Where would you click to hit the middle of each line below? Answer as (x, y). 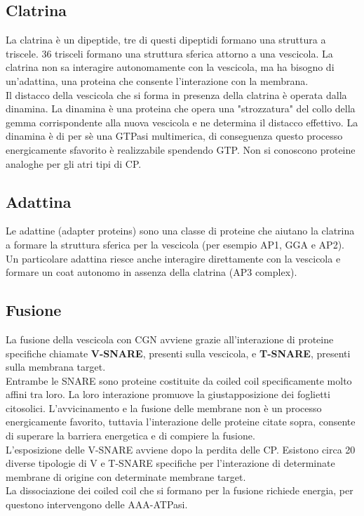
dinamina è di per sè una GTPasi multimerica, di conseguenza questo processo (174, 136)
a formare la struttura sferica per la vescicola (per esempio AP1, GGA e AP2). (175, 244)
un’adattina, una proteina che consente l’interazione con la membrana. (157, 80)
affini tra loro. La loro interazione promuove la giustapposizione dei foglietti (168, 394)
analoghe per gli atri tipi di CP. (74, 163)
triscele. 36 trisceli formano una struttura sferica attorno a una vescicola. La (169, 53)
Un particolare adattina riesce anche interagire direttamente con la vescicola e (173, 258)
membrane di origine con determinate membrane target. (126, 476)
